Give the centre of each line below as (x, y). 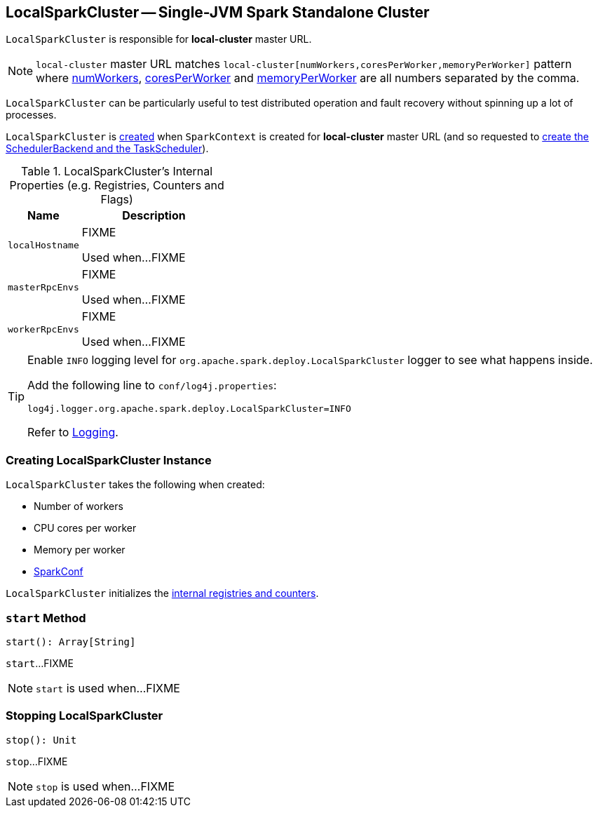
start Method (46, 618)
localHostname (43, 245)
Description (154, 216)
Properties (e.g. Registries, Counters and (117, 186)
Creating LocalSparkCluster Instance (109, 460)
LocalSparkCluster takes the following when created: (135, 485)
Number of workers (79, 506)
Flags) (117, 200)
